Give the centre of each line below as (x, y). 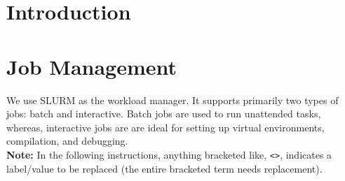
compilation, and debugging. (67, 141)
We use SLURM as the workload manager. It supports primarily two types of (172, 100)
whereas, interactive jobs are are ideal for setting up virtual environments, (165, 127)
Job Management (92, 66)
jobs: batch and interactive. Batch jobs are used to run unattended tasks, (164, 114)
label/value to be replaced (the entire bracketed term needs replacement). (164, 168)
